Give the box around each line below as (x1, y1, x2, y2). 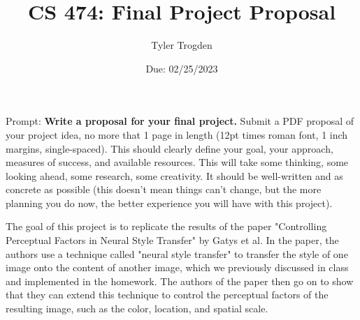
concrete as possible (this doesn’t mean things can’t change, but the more (6, 182, 322, 197)
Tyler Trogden (151, 38, 213, 52)
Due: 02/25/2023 (145, 61, 218, 75)
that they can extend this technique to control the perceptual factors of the (6, 287, 329, 302)
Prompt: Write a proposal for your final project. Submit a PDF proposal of (6, 114, 354, 128)
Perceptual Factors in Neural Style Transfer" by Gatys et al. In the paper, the (6, 233, 339, 247)
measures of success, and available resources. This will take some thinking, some (6, 155, 349, 169)
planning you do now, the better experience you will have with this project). (6, 195, 333, 210)
